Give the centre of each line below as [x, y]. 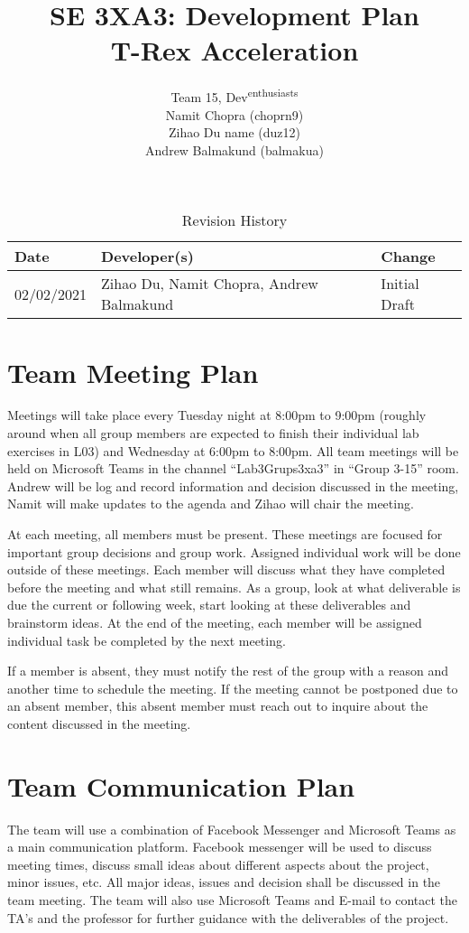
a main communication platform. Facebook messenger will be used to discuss [220, 847]
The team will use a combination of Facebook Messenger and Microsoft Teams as [232, 829]
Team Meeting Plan [133, 372]
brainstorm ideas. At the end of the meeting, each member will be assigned [215, 622]
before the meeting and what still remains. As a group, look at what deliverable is [234, 587]
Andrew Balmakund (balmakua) [234, 149]
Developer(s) [147, 257]
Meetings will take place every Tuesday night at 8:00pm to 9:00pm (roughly [217, 415]
